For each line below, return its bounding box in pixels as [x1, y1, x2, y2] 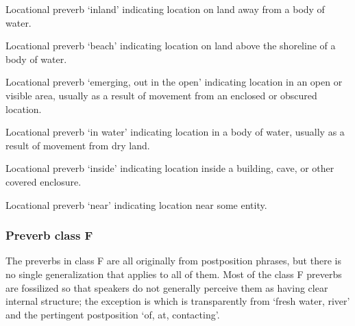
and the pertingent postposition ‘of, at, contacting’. [5, 307, 220, 321]
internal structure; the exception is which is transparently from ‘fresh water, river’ [5, 294, 350, 308]
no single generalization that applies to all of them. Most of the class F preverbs [5, 266, 342, 281]
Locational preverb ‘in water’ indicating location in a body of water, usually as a [5, 125, 345, 139]
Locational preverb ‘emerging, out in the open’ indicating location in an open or [5, 75, 343, 89]
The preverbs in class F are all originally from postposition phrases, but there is [5, 253, 341, 268]
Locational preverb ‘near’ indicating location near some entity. [5, 197, 267, 212]
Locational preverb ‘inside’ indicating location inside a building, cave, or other [5, 161, 334, 175]
